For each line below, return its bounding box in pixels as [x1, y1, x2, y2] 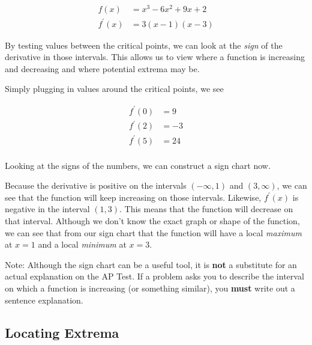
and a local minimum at [38, 238, 127, 251]
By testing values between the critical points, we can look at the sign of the [5, 38, 283, 51]
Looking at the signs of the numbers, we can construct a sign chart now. [5, 159, 271, 171]
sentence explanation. [5, 293, 83, 306]
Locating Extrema [5, 323, 119, 341]
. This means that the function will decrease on [119, 203, 293, 215]
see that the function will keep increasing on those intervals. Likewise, [5, 191, 262, 203]
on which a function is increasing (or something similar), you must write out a [5, 281, 295, 294]
